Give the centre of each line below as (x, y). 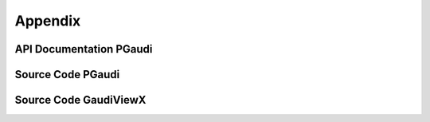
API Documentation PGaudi (84, 49)
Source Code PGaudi (67, 75)
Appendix (48, 21)
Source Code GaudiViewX (80, 100)
